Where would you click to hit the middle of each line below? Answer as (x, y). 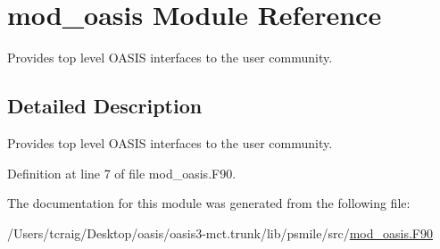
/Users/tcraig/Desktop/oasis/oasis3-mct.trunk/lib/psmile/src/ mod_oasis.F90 (220, 232)
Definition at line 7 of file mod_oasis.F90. (122, 173)
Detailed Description (105, 106)
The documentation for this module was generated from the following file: (209, 203)
